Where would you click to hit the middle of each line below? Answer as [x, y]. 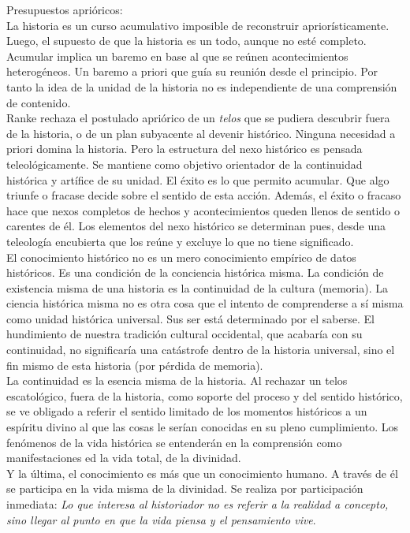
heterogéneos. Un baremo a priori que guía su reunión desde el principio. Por [192, 71]
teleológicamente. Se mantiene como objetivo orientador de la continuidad [184, 164]
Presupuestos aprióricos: [65, 9]
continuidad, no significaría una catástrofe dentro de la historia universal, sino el [201, 350]
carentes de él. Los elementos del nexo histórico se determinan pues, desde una [196, 226]
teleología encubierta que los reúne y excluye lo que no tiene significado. [180, 241]
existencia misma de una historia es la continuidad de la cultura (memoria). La [197, 287]
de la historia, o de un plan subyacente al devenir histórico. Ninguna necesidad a [201, 133]
